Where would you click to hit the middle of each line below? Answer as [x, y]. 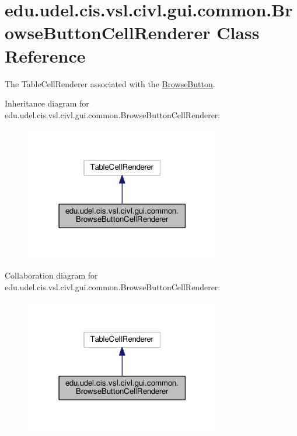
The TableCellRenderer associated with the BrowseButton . [110, 83]
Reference [45, 55]
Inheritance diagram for [47, 103]
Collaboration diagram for [51, 275]
